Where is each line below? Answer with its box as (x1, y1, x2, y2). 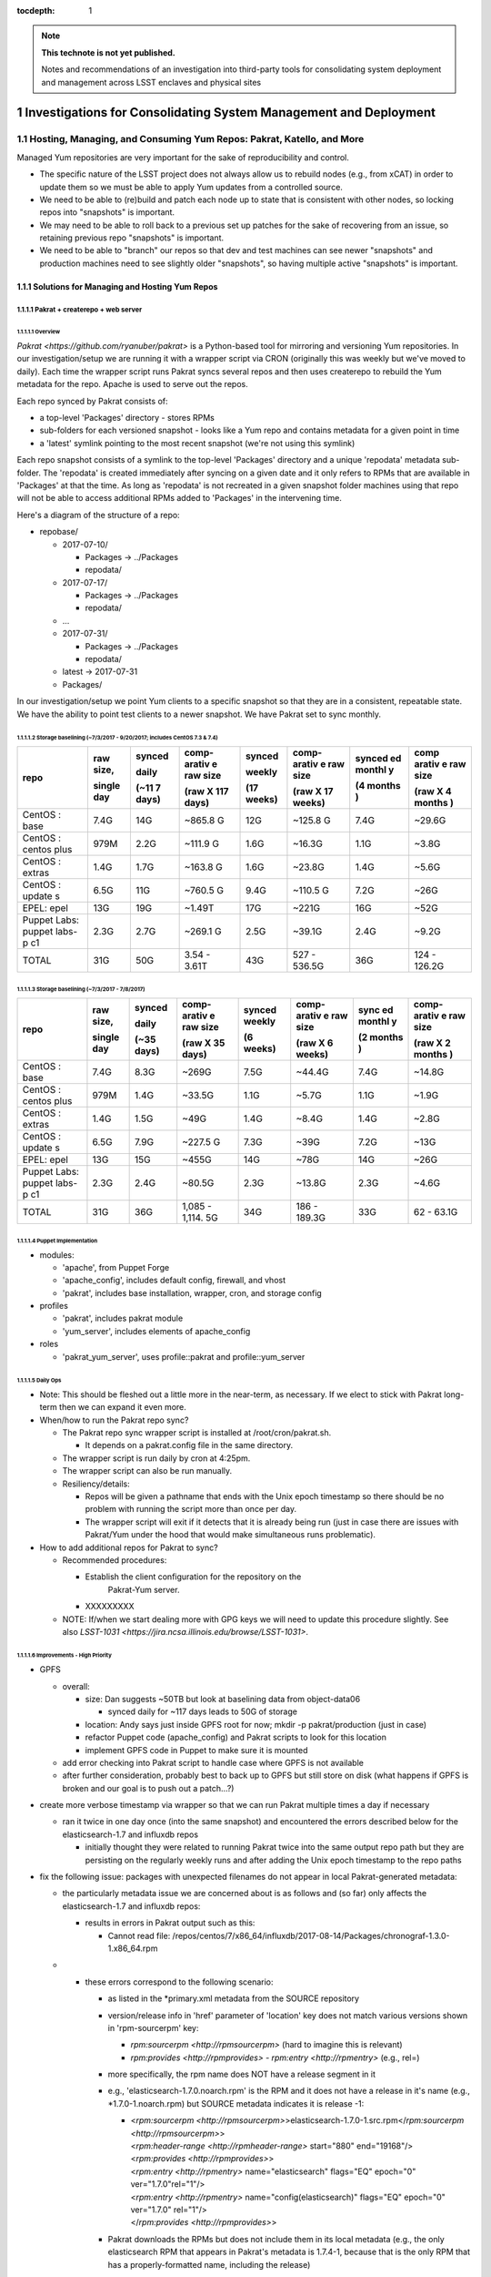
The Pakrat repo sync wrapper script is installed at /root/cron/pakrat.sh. (62, 1427, 332, 1438)
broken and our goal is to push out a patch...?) (62, 1782, 235, 1793)
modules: (39, 1249, 75, 1261)
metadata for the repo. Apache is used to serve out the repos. (16, 379, 249, 390)
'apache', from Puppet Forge (62, 1261, 170, 1272)
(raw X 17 (292, 784, 334, 797)
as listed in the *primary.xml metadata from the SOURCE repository (107, 1993, 359, 2004)
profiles (39, 1301, 68, 1312)
